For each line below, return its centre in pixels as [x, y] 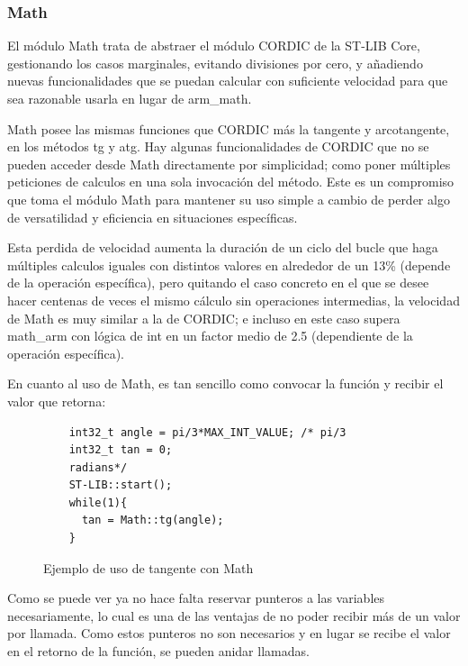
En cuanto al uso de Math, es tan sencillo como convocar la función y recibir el [225, 383]
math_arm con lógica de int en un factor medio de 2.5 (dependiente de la [210, 336]
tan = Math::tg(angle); [153, 520]
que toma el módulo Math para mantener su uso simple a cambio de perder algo [229, 199]
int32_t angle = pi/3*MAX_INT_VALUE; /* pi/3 [207, 432]
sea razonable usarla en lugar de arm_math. [130, 98]
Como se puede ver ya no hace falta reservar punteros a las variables [196, 598]
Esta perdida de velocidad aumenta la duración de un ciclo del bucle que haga [223, 247]
